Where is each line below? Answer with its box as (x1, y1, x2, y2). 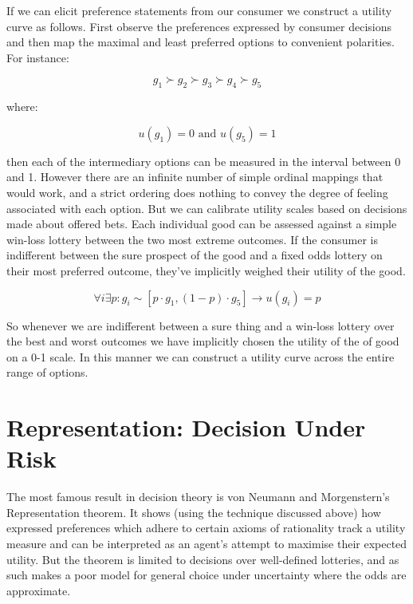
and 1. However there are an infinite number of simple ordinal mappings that (6, 168, 383, 185)
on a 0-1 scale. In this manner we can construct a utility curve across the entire (6, 348, 395, 365)
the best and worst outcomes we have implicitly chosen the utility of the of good (6, 333, 399, 349)
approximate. (6, 582, 71, 598)
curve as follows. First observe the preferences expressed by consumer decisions (6, 18, 391, 34)
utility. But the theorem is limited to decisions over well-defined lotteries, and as (6, 551, 399, 567)
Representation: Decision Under (6, 411, 366, 444)
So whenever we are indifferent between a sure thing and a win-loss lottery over (6, 317, 395, 334)
